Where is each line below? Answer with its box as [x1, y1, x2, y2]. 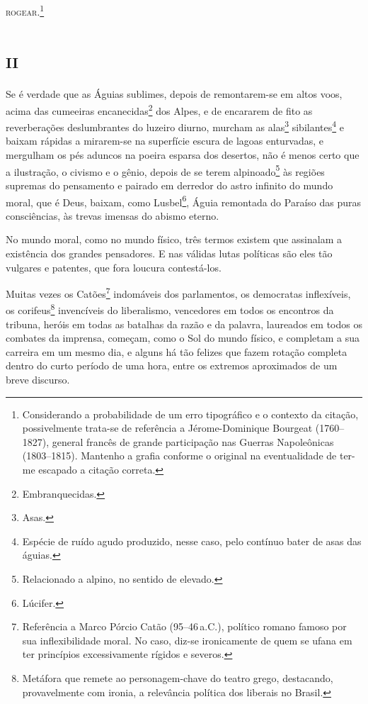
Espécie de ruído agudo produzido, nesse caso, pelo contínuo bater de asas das [22, 533, 362, 548]
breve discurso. [6, 372, 70, 386]
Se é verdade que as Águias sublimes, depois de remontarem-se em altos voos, [6, 86, 343, 101]
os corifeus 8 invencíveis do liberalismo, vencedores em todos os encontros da [6, 301, 334, 318]
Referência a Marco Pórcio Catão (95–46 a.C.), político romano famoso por [22, 619, 347, 634]
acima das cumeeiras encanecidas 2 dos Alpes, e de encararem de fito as [6, 101, 313, 118]
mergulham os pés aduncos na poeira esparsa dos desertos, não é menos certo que [6, 147, 360, 162]
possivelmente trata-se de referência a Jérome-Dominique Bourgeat [22, 420, 313, 435]
